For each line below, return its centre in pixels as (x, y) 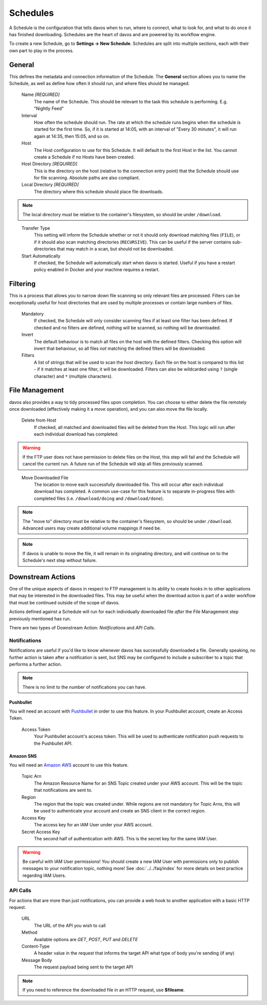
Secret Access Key (41, 832)
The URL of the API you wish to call (70, 925)
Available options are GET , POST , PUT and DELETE (86, 939)
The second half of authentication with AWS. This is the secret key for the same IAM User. (126, 838)
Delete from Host (39, 420)
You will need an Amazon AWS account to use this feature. (69, 765)
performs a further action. (35, 664)
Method (29, 932)
